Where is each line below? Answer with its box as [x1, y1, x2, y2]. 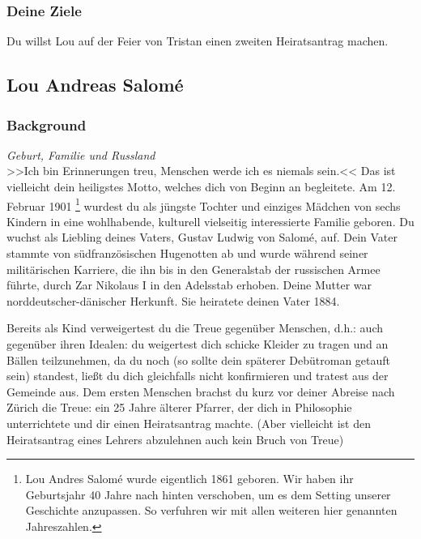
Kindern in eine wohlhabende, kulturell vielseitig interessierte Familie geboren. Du [6, 212, 415, 229]
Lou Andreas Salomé [6, 72, 184, 97]
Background [6, 114, 87, 135]
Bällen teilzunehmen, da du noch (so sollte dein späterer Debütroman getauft [6, 351, 391, 368]
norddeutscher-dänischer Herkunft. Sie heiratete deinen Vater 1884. [6, 292, 340, 309]
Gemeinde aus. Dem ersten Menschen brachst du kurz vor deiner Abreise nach [6, 383, 395, 400]
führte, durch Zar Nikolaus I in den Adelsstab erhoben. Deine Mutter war [6, 276, 372, 293]
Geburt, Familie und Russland [6, 146, 155, 163]
